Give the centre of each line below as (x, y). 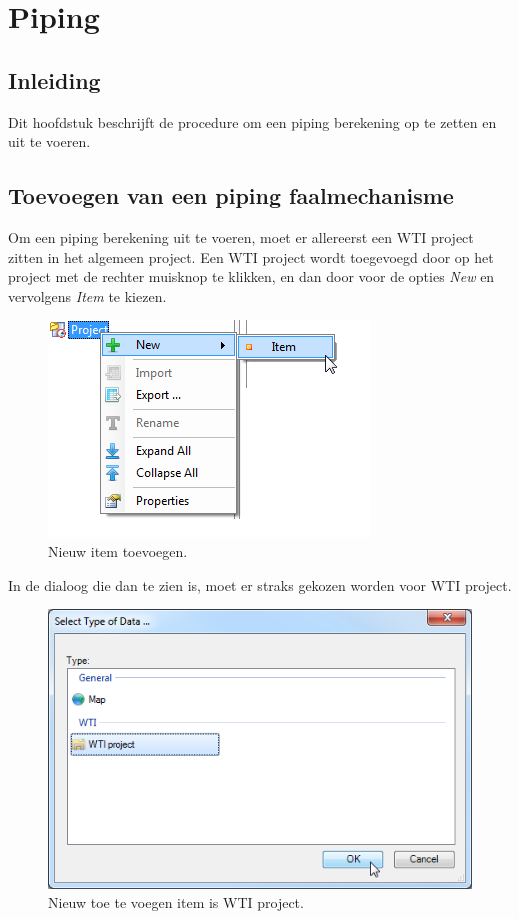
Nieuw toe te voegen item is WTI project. (176, 902)
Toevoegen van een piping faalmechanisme (231, 195)
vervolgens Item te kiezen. (87, 295)
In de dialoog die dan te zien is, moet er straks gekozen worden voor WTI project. (260, 584)
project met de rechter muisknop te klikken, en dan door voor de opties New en (251, 276)
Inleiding (54, 79)
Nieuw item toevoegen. (118, 550)
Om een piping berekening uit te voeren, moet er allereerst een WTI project (241, 236)
